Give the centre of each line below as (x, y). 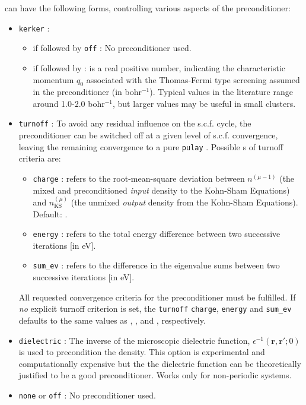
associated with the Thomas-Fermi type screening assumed (193, 79)
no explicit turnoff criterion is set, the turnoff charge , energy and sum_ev (155, 309)
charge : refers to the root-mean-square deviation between (139, 178)
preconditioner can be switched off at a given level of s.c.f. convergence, (148, 135)
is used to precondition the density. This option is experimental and (142, 352)
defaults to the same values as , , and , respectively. (112, 320)
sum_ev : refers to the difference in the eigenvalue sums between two (156, 265)
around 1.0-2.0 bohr (69, 103)
